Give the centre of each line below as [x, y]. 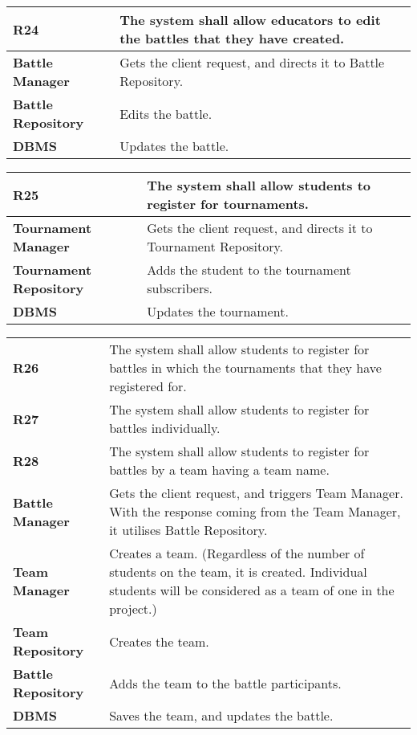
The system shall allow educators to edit [250, 20]
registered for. [148, 386]
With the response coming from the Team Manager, [255, 511]
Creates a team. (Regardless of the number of [237, 553]
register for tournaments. [228, 204]
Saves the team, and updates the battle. [221, 715]
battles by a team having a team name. [219, 470]
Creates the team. [159, 641]
